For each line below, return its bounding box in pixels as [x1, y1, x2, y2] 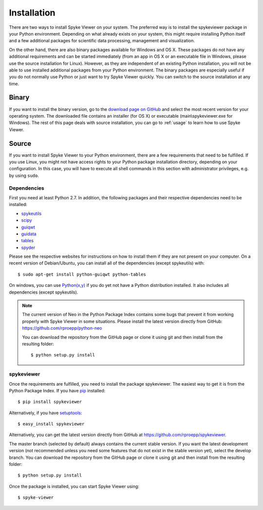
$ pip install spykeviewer [18, 399, 82, 404]
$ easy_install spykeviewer [18, 421, 85, 427]
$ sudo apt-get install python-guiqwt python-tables [18, 271, 146, 277]
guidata [21, 231, 37, 237]
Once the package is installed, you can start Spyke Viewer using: [9, 483, 140, 489]
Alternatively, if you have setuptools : [9, 410, 82, 416]
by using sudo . [9, 173, 39, 178]
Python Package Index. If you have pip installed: [9, 387, 106, 393]
